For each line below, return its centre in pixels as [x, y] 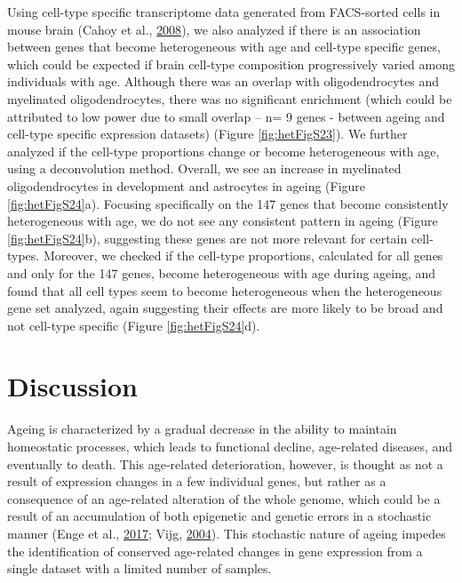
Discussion [72, 386]
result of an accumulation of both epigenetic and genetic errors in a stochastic [219, 516]
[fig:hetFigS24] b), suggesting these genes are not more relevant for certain [207, 238]
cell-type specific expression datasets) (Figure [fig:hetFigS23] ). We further [207, 134]
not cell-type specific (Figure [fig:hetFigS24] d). [134, 325]
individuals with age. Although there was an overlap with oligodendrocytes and [223, 81]
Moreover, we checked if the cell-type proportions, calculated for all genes [243, 256]
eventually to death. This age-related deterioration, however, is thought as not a [225, 463]
